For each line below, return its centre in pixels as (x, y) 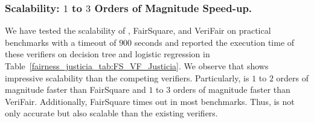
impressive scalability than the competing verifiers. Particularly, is (127, 77)
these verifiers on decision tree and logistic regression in (107, 54)
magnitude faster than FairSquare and (75, 90)
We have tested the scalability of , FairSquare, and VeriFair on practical (138, 30)
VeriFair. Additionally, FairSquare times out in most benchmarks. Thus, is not (150, 101)
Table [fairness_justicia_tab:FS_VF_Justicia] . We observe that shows (137, 66)
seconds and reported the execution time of (214, 42)
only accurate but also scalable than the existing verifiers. (111, 113)
